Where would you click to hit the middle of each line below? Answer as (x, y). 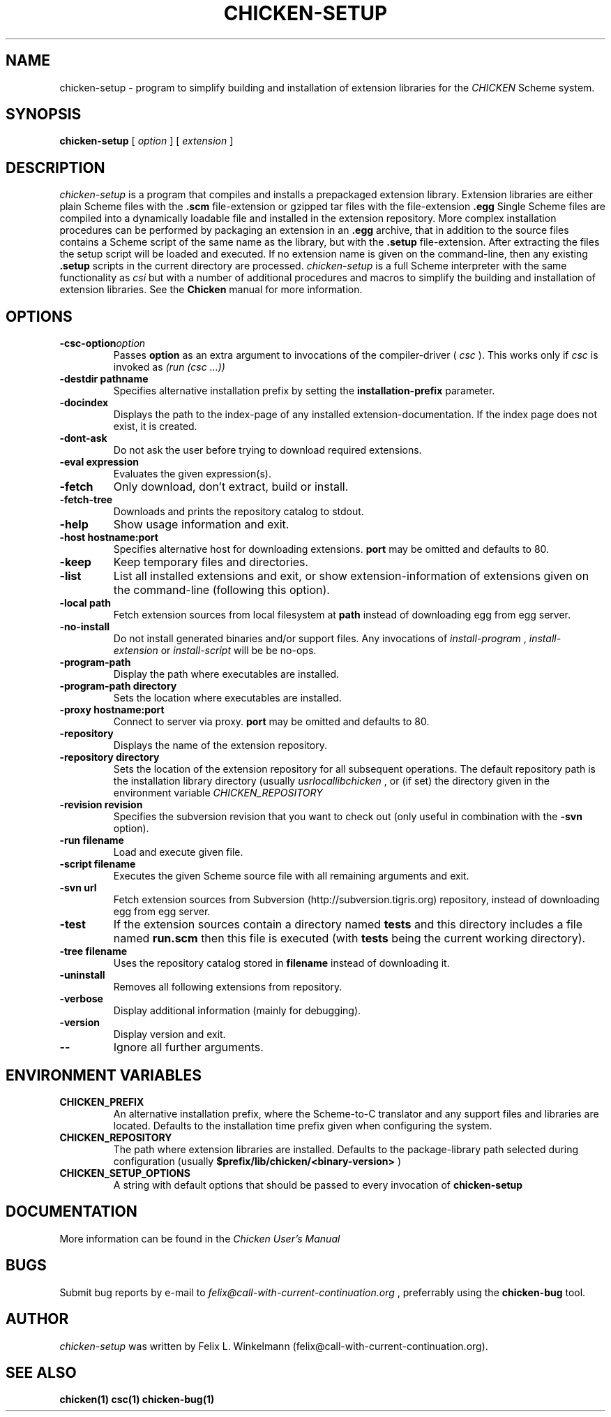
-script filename (98, 864)
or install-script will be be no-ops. (239, 651)
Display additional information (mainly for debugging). (237, 1011)
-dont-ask (83, 438)
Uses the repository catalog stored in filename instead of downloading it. (281, 963)
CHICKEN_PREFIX (102, 1101)
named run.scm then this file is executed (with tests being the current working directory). (349, 939)
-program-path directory (118, 686)
